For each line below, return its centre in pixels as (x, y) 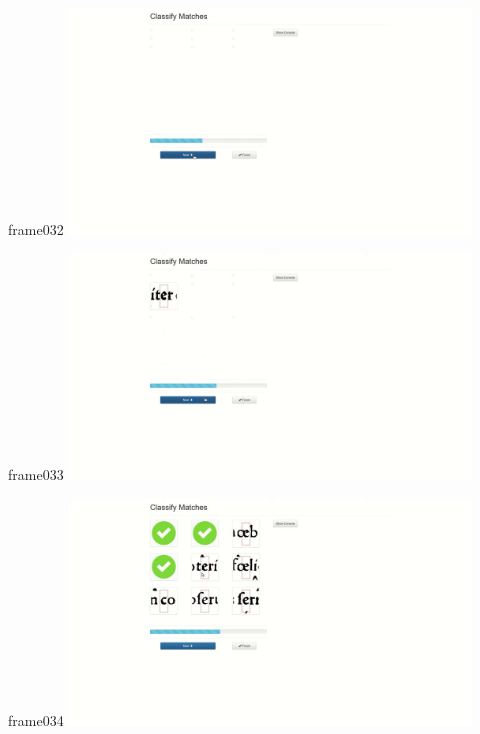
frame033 (36, 474)
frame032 (36, 228)
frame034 (36, 719)
